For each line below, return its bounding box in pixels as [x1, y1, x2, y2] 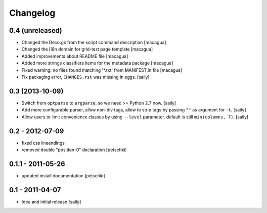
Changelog [9, 7, 55, 18]
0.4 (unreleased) [9, 26, 62, 35]
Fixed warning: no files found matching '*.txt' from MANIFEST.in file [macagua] [21, 67, 182, 73]
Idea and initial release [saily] [21, 199, 81, 205]
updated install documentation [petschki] [21, 172, 105, 178]
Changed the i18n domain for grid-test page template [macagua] [21, 46, 153, 52]
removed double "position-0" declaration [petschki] [21, 147, 127, 153]
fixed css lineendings [21, 140, 65, 146]
